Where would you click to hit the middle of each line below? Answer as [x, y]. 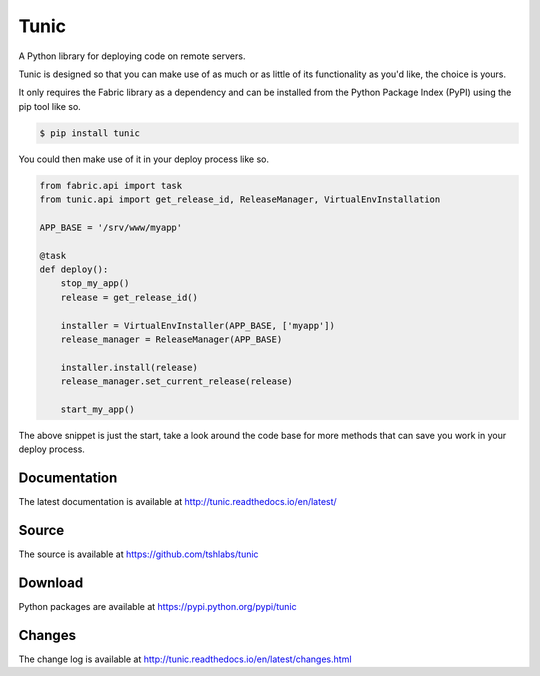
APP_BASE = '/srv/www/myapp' [111, 227]
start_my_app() [97, 409]
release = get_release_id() [129, 297]
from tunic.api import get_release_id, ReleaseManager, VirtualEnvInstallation [240, 199]
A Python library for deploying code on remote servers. [132, 56]
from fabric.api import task [111, 185]
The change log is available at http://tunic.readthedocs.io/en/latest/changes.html [185, 659]
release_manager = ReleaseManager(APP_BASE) [171, 339]
